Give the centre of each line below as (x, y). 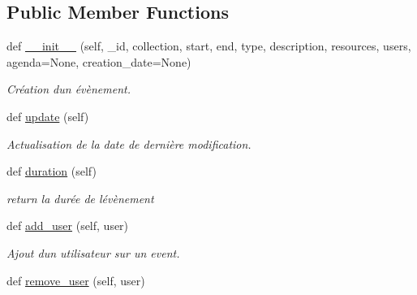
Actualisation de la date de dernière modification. (129, 143)
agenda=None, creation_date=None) (99, 61)
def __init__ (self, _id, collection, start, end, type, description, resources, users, (209, 46)
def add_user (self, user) (68, 226)
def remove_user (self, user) (76, 280)
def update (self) (48, 116)
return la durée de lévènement (80, 198)
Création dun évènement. (69, 89)
